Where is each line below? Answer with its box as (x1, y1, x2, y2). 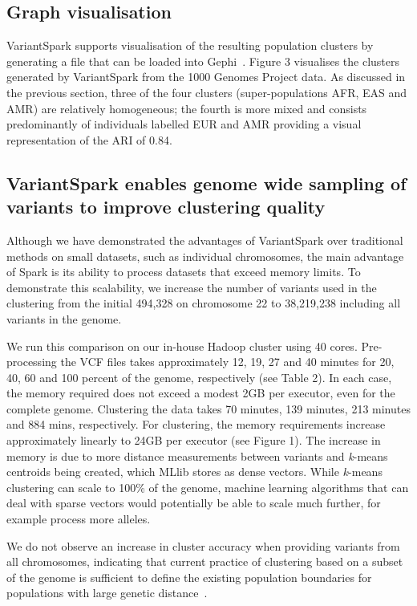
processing (6, 353, 57, 370)
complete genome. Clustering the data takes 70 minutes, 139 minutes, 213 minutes (6, 400, 411, 417)
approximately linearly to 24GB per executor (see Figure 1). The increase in (6, 432, 381, 449)
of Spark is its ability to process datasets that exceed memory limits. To (6, 263, 361, 280)
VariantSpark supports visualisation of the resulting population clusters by (6, 37, 374, 54)
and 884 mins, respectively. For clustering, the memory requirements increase (6, 416, 386, 433)
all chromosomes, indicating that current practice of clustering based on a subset (6, 553, 403, 570)
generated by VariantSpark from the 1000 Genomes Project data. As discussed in (6, 68, 406, 85)
